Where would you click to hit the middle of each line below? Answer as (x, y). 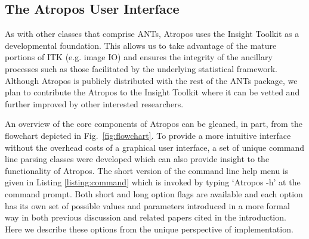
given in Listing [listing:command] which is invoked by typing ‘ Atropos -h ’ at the (153, 182)
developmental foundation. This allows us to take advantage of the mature (141, 45)
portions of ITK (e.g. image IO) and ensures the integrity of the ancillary (139, 57)
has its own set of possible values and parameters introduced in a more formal (147, 205)
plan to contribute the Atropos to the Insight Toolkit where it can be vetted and (152, 92)
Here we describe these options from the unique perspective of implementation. (149, 229)
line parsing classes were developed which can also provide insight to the (137, 159)
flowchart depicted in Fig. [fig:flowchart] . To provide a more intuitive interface (148, 135)
